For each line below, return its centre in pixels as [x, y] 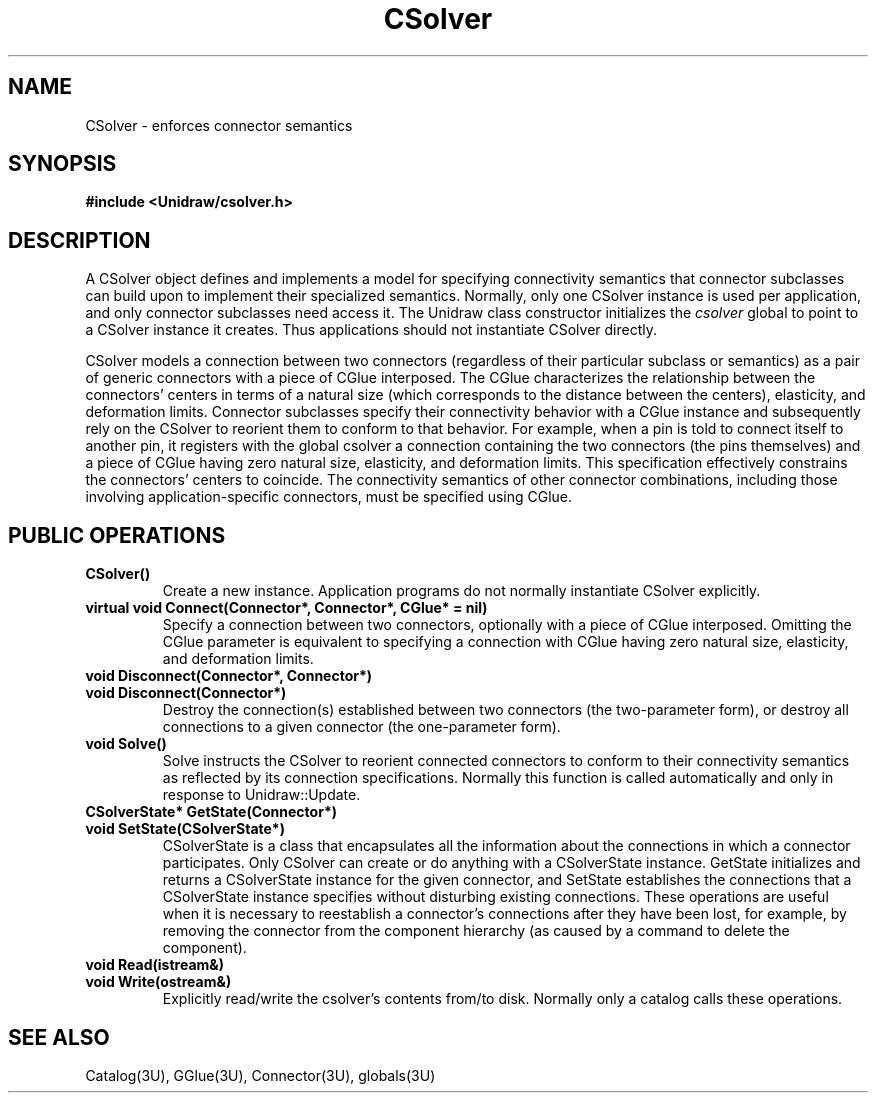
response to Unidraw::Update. [261, 795]
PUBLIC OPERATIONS [117, 535]
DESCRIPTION [79, 240]
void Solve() [126, 744]
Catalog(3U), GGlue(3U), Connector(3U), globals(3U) [260, 1075]
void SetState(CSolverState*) [185, 829]
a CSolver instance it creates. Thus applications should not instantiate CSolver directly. [371, 330]
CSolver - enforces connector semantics [219, 125]
